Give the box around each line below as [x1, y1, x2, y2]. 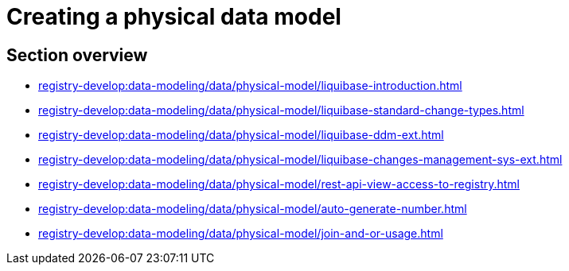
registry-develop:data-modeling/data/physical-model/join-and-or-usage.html [38, 226, 443, 241]
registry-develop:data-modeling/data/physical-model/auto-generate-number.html [38, 202, 467, 216]
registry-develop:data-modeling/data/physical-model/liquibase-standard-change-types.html [38, 103, 524, 118]
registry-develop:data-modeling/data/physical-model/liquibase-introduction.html [38, 79, 462, 93]
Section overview [6, 45, 148, 65]
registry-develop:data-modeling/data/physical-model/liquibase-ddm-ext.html [38, 128, 444, 142]
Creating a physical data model [6, 3, 341, 30]
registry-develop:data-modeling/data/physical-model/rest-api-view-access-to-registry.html [38, 177, 520, 192]
